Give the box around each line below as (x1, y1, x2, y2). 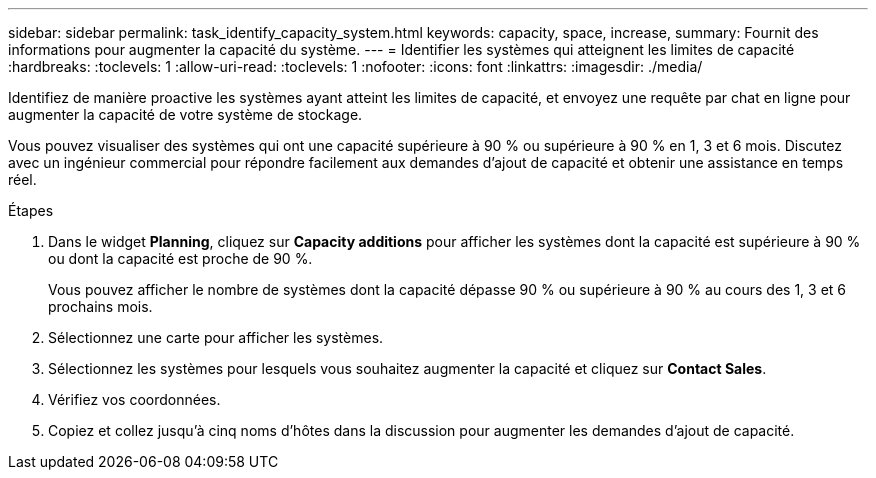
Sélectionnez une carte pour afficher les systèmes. (48, 329, 384, 346)
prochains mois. (48, 298, 153, 315)
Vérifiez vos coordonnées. (48, 391, 221, 408)
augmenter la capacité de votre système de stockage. (8, 106, 363, 123)
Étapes (8, 202, 54, 219)
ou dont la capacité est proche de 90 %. (48, 250, 313, 267)
